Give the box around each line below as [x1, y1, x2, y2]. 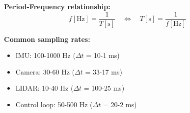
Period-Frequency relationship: [4, 1, 110, 11]
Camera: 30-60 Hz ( [15, 66, 75, 76]
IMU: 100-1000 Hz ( [15, 50, 76, 60]
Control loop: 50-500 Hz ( [15, 99, 93, 110]
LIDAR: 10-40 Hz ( [15, 83, 74, 93]
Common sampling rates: [4, 34, 90, 44]
